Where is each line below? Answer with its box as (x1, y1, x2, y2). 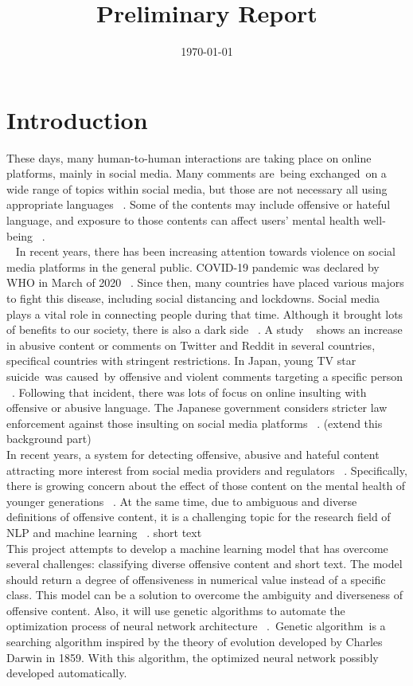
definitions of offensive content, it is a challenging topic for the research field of (6, 508, 391, 525)
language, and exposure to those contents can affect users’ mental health (6, 212, 360, 229)
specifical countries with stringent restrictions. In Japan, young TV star (6, 352, 357, 369)
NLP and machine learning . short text (6, 523, 202, 540)
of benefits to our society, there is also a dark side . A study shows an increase (6, 321, 403, 338)
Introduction (6, 103, 148, 135)
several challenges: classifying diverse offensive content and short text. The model (6, 555, 403, 572)
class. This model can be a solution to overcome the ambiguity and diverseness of (6, 586, 403, 603)
